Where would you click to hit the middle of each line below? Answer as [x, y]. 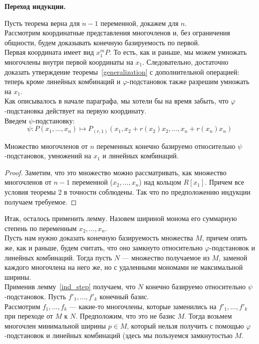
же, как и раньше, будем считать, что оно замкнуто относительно [104, 247]
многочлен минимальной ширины [55, 325]
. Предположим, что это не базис [126, 316]
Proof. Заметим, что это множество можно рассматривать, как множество [116, 172]
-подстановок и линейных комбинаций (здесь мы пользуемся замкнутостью [119, 335]
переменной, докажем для [139, 23]
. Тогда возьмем [208, 316]
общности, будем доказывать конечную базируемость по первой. [102, 42]
